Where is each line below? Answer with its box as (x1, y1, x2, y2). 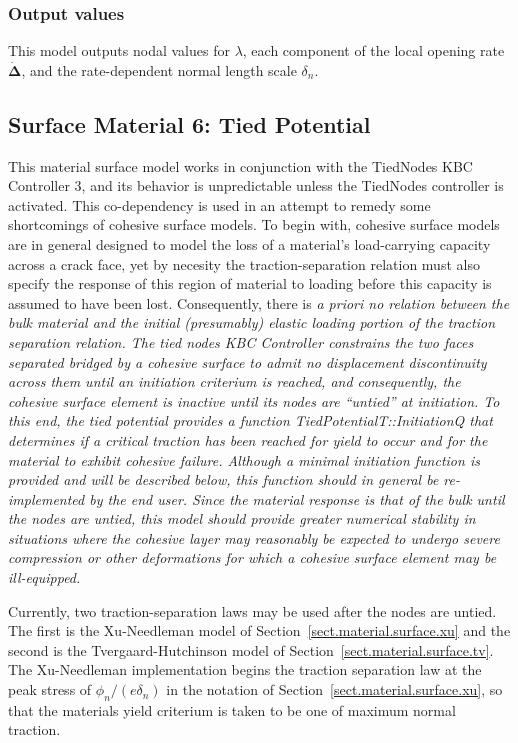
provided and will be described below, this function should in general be (8, 469, 439, 490)
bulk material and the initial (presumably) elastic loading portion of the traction (8, 312, 496, 333)
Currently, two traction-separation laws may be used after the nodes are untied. (8, 600, 497, 621)
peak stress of (8, 679, 92, 700)
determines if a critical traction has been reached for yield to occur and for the (8, 429, 488, 450)
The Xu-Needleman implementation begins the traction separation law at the (8, 659, 482, 680)
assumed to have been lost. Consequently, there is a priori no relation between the (8, 292, 510, 313)
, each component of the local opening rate (242, 40, 505, 61)
